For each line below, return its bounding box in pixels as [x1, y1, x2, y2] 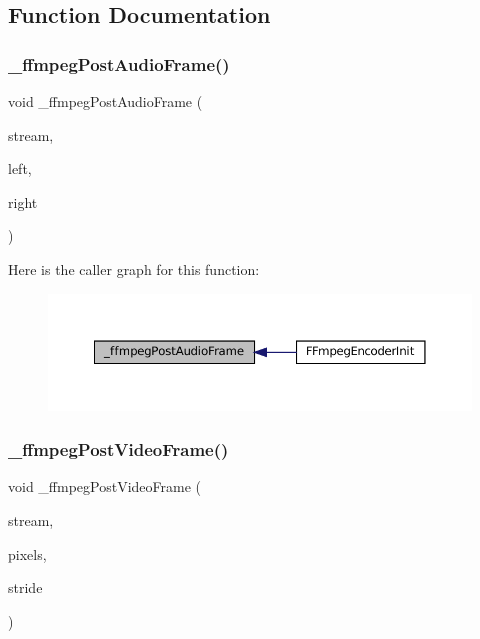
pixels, [8, 543, 47, 564]
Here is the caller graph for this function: [8, 258, 260, 279]
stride [8, 577, 43, 598]
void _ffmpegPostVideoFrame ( [8, 476, 202, 497]
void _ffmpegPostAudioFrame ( [8, 91, 203, 111]
